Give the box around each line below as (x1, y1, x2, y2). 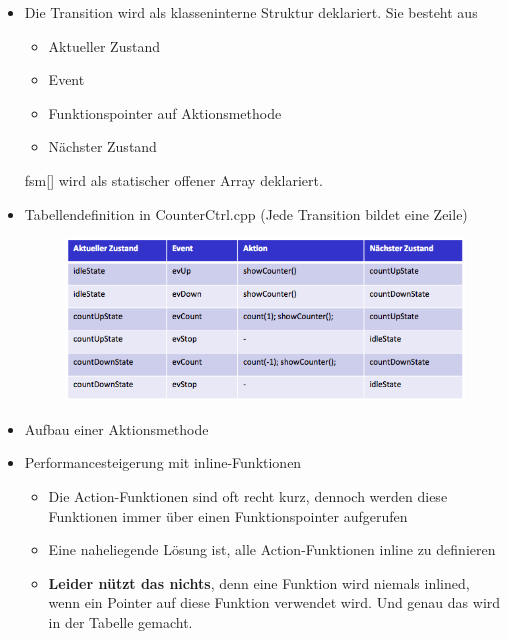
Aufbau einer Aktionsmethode (24, 418, 209, 439)
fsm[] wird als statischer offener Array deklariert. (24, 169, 323, 190)
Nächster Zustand (48, 136, 157, 157)
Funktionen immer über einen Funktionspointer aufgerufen (48, 505, 408, 526)
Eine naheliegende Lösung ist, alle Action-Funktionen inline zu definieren (48, 539, 496, 560)
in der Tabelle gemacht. (48, 612, 193, 633)
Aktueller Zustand (48, 35, 160, 56)
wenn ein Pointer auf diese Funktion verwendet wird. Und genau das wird (48, 592, 501, 613)
